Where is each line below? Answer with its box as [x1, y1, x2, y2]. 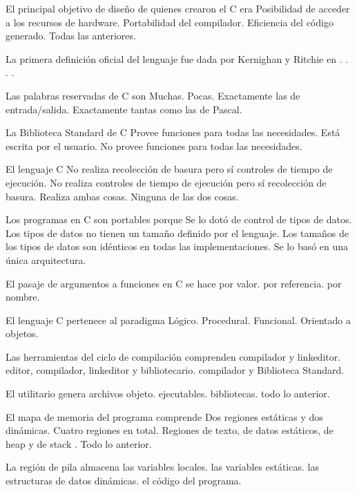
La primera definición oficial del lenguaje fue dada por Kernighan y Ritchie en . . [6, 51, 349, 66]
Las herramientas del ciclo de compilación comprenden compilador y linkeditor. [6, 349, 341, 363]
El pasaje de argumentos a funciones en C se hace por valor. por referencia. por [6, 276, 342, 290]
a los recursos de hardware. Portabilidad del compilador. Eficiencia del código [6, 15, 334, 29]
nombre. [6, 290, 40, 304]
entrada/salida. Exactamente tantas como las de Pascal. [6, 102, 242, 116]
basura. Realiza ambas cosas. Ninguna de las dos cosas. [6, 189, 239, 203]
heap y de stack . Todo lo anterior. [6, 436, 152, 451]
